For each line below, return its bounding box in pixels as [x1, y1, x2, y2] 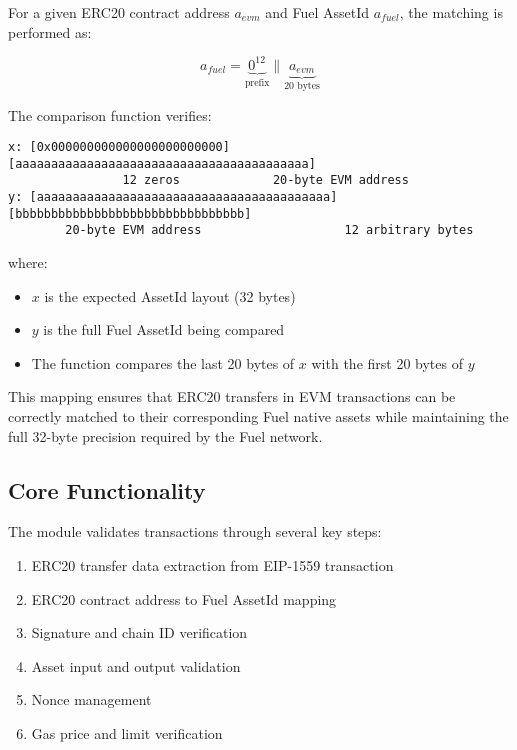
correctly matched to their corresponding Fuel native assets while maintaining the [8, 406, 509, 427]
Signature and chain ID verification [31, 622, 248, 643]
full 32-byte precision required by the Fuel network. [8, 425, 323, 446]
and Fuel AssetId [265, 2, 370, 22]
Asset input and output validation [31, 655, 241, 676]
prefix [244, 77, 270, 88]
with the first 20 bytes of [311, 352, 463, 373]
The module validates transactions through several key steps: [8, 521, 382, 542]
